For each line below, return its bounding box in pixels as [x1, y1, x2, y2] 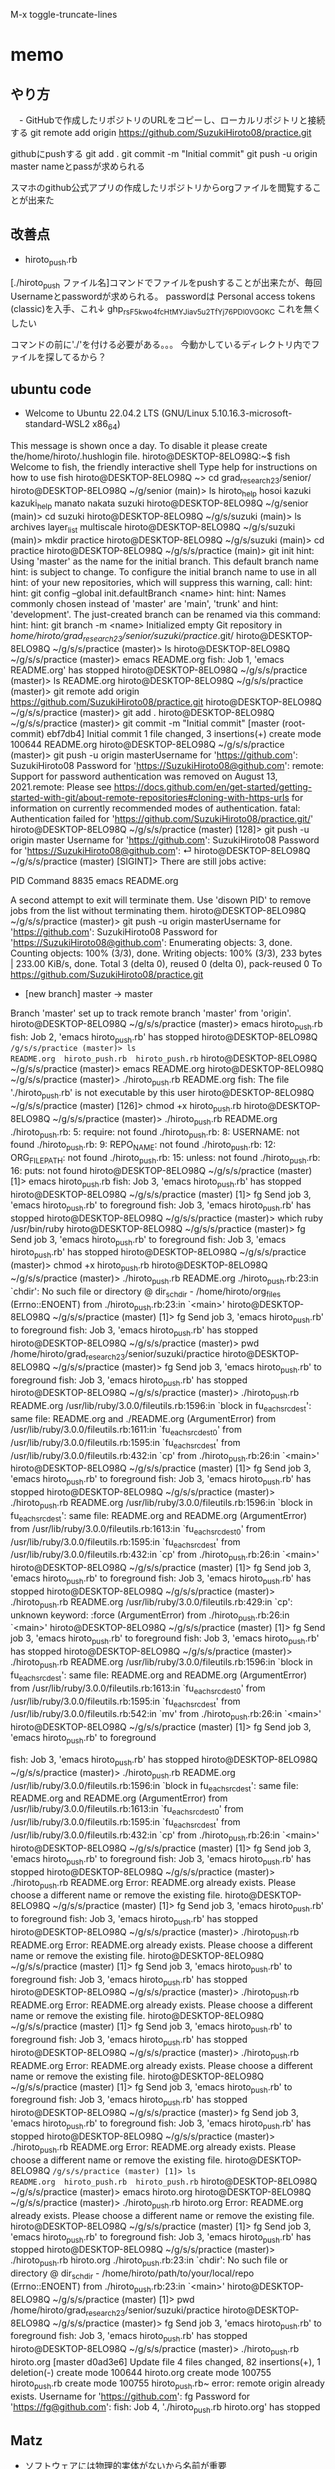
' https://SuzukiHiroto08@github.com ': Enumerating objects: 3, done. [10, 936, 293, 948]
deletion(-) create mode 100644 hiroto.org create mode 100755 [10, 2366, 272, 2378]
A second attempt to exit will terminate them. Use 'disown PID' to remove [10, 894, 312, 906]
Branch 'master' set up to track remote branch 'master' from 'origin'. [10, 1007, 292, 1019]
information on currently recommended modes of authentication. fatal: [10, 802, 301, 814]
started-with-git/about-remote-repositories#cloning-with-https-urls [10, 791, 290, 803]
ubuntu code [10, 380, 92, 398]
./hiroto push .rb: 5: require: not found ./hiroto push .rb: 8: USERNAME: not [10, 1125, 300, 1140]
